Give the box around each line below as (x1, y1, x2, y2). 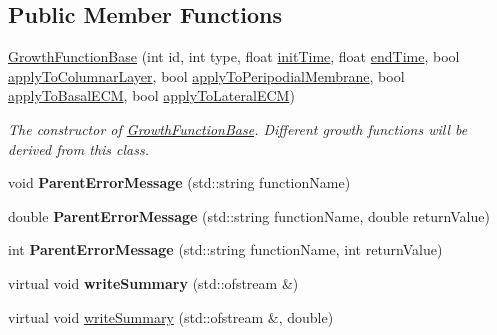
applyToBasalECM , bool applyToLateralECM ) (8, 85, 295, 106)
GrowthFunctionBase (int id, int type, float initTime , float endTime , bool (8, 46, 460, 67)
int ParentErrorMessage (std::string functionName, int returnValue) (8, 239, 443, 260)
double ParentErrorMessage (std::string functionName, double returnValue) (8, 205, 490, 226)
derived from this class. (8, 138, 150, 159)
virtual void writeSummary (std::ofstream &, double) (8, 306, 334, 327)
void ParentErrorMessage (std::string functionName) (8, 172, 351, 193)
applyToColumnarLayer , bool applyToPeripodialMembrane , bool (8, 65, 405, 86)
